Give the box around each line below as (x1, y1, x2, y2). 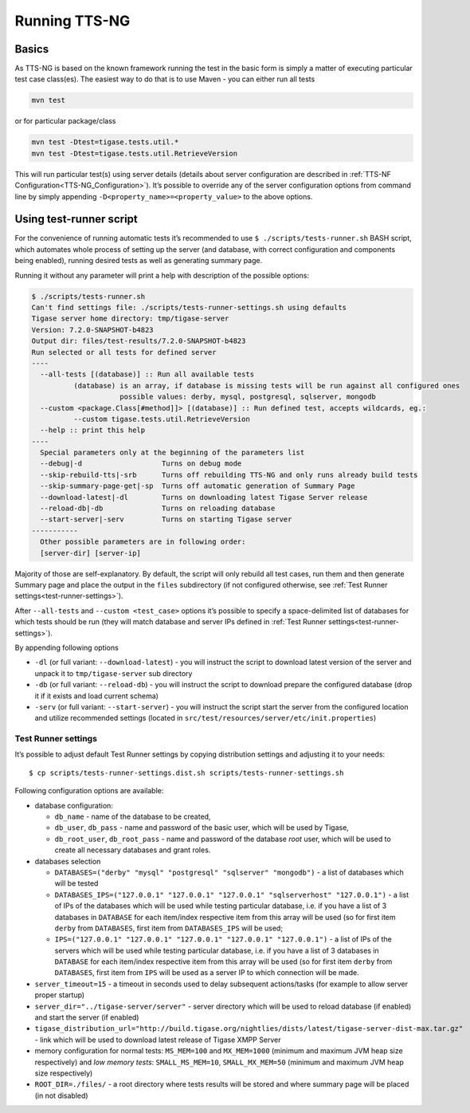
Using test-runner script (14, 212, 139, 226)
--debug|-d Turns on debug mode (40, 459, 242, 468)
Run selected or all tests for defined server (31, 348, 217, 356)
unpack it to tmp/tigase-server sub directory (34, 668, 193, 678)
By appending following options (14, 643, 119, 652)
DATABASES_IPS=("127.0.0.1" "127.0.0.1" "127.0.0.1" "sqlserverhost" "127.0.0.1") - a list (54, 890, 409, 899)
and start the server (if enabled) (34, 1013, 139, 1022)
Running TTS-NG (14, 12, 131, 29)
